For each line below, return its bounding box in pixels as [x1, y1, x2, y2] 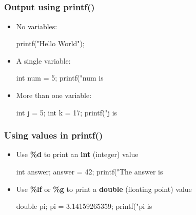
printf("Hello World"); [16, 38, 85, 49]
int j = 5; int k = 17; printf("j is [16, 107, 117, 118]
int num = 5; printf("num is [16, 72, 104, 83]
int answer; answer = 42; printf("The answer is [16, 166, 163, 177]
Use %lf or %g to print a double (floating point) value [16, 183, 192, 194]
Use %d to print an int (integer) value [16, 149, 139, 160]
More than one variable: [16, 90, 92, 101]
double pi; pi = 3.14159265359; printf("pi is [16, 201, 152, 211]
